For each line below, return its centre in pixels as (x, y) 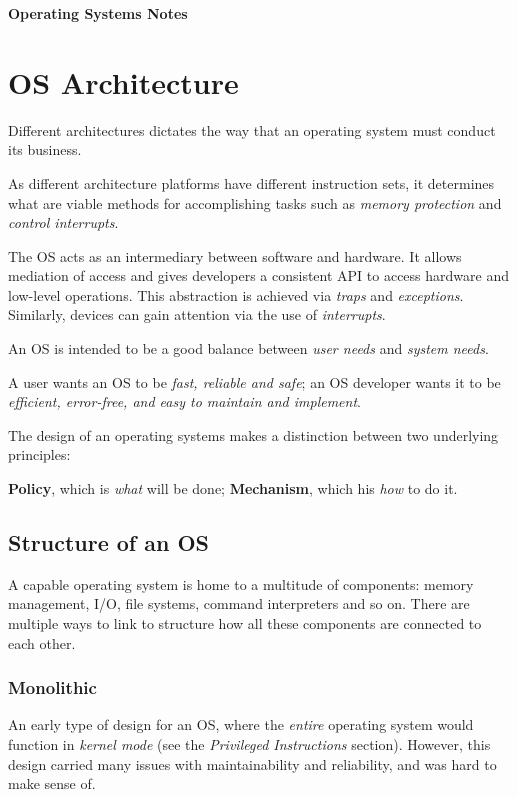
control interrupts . (63, 222)
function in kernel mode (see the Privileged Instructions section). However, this (249, 744)
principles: (39, 454)
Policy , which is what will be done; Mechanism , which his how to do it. (233, 488)
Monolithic (52, 687)
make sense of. (52, 783)
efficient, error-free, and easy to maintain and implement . (184, 401)
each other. (42, 642)
